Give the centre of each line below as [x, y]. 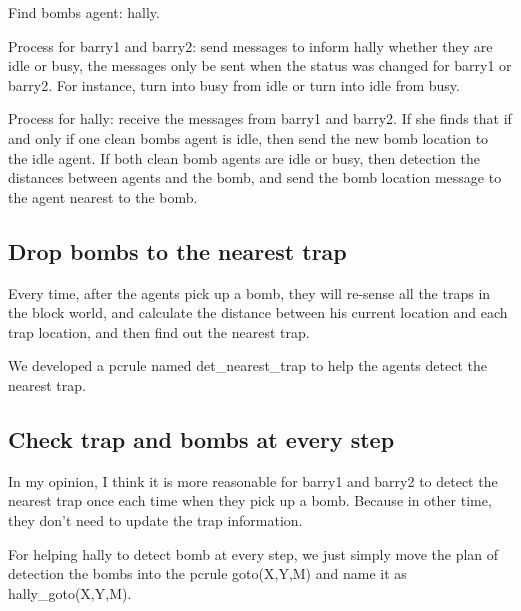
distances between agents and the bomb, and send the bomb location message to [255, 177]
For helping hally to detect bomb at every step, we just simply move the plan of [253, 553]
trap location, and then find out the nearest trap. [159, 331]
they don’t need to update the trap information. [155, 519]
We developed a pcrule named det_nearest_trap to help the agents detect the [247, 365]
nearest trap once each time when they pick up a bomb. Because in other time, [250, 500]
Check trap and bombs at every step [201, 438]
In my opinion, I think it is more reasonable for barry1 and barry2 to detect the [253, 480]
